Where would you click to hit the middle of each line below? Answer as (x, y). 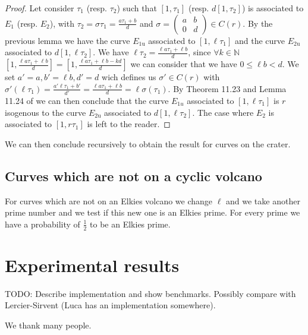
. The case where (223, 112)
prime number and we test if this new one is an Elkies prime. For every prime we (153, 212)
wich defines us (129, 77)
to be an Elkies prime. (130, 224)
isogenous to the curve (45, 112)
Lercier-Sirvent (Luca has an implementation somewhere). (110, 305)
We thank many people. (48, 325)
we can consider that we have (184, 64)
